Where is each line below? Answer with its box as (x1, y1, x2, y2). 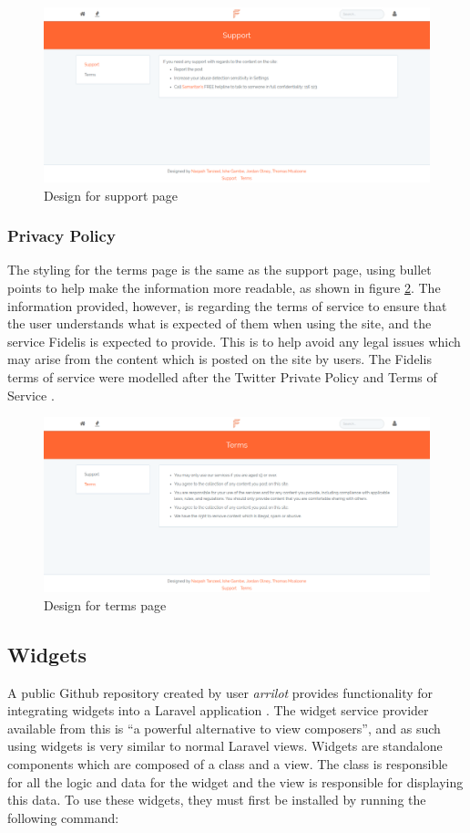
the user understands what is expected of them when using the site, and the (7, 314, 432, 333)
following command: (7, 807, 119, 827)
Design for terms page (44, 595, 167, 614)
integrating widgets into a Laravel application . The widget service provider (7, 701, 429, 720)
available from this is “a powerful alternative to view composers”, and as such (7, 718, 441, 737)
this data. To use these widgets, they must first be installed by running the (7, 790, 426, 809)
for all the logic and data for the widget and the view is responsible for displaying (7, 772, 464, 791)
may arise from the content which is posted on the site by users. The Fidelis (7, 349, 432, 369)
